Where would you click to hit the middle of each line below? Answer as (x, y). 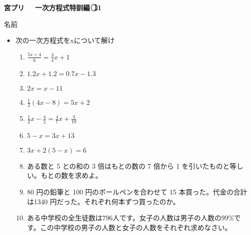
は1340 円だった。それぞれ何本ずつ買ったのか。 (103, 201)
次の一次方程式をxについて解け (65, 40)
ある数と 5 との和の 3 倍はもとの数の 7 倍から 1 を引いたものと (128, 166)
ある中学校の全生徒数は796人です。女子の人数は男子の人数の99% (130, 218)
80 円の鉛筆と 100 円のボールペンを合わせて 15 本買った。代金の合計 (137, 191)
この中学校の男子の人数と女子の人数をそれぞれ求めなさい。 (136, 227)
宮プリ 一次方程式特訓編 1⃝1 (53, 7)
